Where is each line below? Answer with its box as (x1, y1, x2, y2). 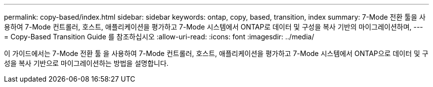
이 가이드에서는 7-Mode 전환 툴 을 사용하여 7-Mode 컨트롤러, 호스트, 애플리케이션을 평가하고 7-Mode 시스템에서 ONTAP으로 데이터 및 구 (4, 49, 429, 58)
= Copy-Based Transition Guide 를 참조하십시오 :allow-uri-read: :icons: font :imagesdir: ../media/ (4, 32, 314, 41)
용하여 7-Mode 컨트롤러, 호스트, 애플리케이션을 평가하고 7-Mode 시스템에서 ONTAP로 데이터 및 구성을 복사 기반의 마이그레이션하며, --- (4, 23, 423, 31)
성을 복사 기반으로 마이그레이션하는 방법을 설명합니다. (4, 59, 169, 67)
